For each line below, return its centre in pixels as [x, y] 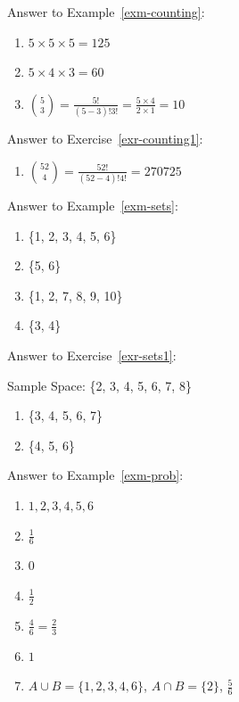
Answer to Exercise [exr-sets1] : [92, 355]
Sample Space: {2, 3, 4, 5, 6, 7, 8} [99, 385]
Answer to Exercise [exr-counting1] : [105, 139]
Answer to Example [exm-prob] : [95, 475]
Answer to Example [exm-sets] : [93, 205]
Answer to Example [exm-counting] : [106, 12]
